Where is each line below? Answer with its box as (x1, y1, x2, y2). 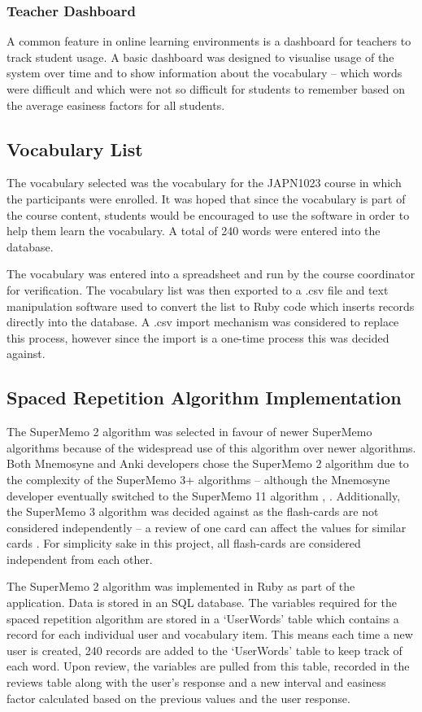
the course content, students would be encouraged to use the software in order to (7, 206, 410, 223)
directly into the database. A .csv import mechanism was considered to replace (7, 313, 399, 330)
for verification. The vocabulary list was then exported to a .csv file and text (7, 281, 389, 298)
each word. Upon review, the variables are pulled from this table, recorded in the (7, 657, 410, 675)
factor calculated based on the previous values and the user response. (7, 689, 350, 706)
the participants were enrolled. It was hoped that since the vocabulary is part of (7, 190, 406, 207)
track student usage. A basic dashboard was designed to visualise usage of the (7, 48, 394, 65)
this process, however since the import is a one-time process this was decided (7, 329, 389, 346)
